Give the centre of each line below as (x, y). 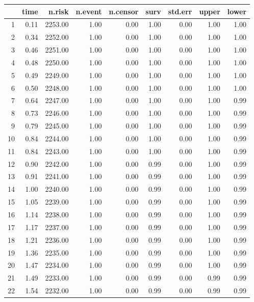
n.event (89, 11)
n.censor (124, 11)
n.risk (59, 11)
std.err (180, 11)
